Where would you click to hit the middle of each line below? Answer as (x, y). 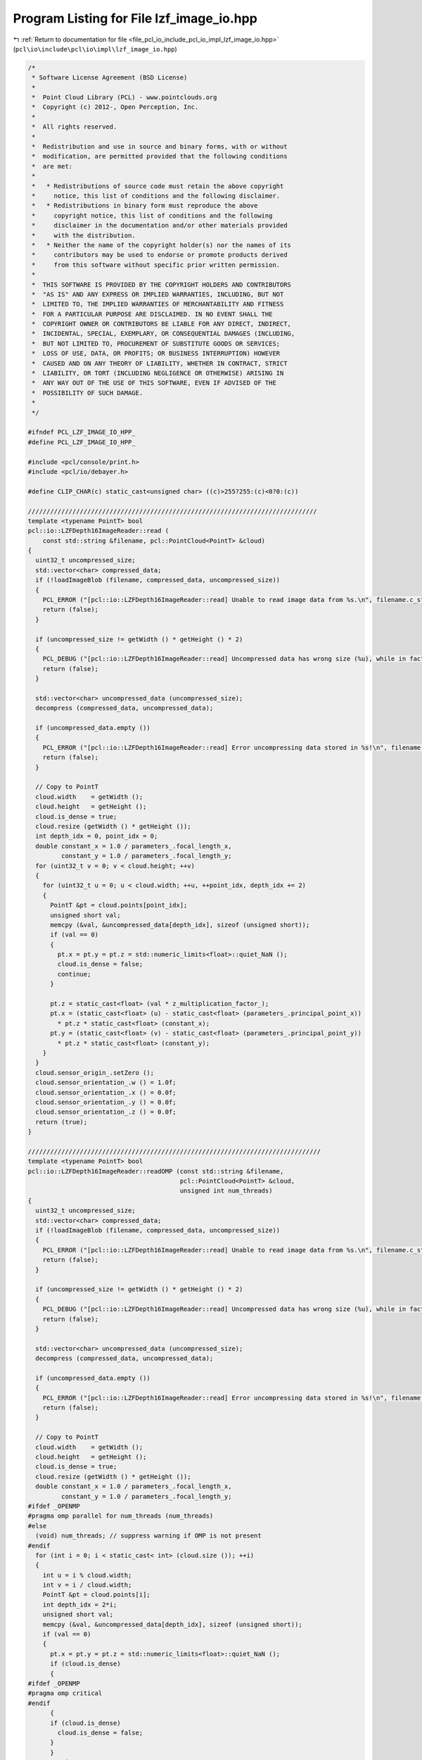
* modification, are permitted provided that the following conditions (160, 156)
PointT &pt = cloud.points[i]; (96, 1595)
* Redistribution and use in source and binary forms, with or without (160, 147)
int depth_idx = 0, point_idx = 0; (97, 836)
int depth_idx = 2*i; (80, 1604)
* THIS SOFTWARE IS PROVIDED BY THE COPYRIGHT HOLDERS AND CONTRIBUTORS (162, 284)
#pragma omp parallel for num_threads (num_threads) (121, 1516)
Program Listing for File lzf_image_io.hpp (135, 18)
